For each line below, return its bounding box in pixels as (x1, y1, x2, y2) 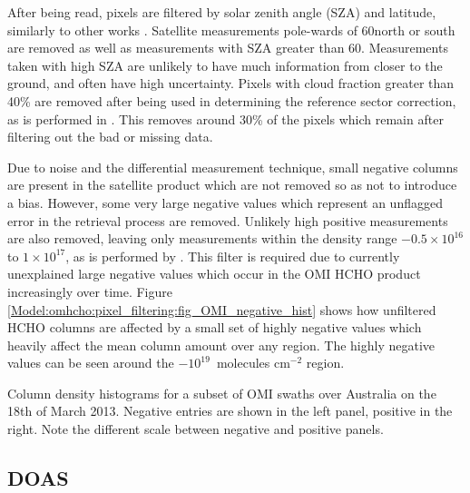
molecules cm (216, 353, 290, 372)
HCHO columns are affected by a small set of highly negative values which (7, 318, 422, 337)
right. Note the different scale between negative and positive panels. (7, 419, 384, 439)
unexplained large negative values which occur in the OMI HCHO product (7, 264, 421, 283)
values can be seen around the (7, 353, 174, 372)
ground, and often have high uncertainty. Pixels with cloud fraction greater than (7, 74, 455, 93)
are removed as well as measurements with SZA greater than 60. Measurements (7, 38, 448, 57)
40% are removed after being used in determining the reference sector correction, (7, 91, 456, 110)
